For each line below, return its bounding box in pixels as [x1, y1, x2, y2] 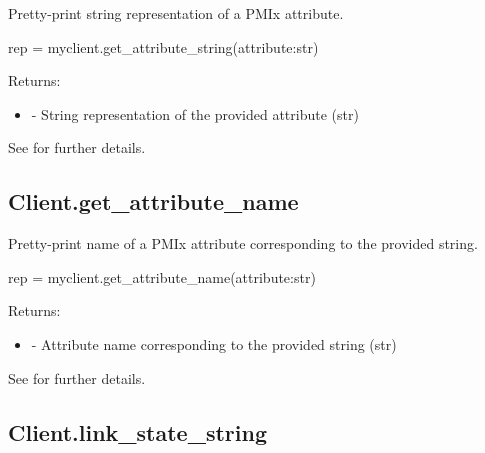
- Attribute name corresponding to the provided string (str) [31, 333, 397, 354]
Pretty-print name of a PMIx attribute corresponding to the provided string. [8, 233, 478, 254]
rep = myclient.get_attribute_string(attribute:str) [8, 36, 319, 57]
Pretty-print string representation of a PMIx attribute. [8, 3, 344, 23]
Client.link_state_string [8, 416, 267, 447]
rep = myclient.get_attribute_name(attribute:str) [8, 266, 316, 287]
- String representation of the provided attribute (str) [31, 103, 359, 124]
